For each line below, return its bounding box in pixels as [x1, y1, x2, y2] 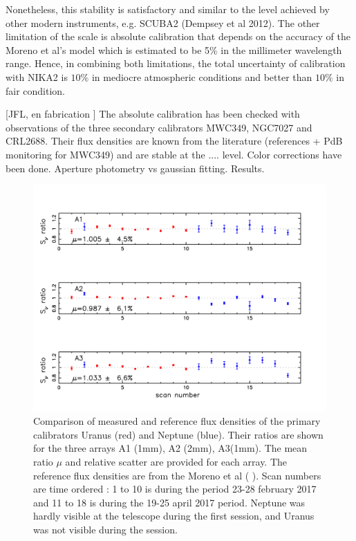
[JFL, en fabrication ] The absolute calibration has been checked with [6, 107, 300, 121]
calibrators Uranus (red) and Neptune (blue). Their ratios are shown [33, 427, 324, 441]
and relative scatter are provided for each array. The [65, 455, 288, 469]
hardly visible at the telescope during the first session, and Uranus [33, 508, 315, 523]
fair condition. [6, 83, 66, 98]
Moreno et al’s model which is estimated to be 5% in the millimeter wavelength [6, 42, 342, 57]
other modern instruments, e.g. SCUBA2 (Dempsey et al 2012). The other [6, 15, 320, 30]
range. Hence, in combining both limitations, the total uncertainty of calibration [6, 56, 346, 71]
